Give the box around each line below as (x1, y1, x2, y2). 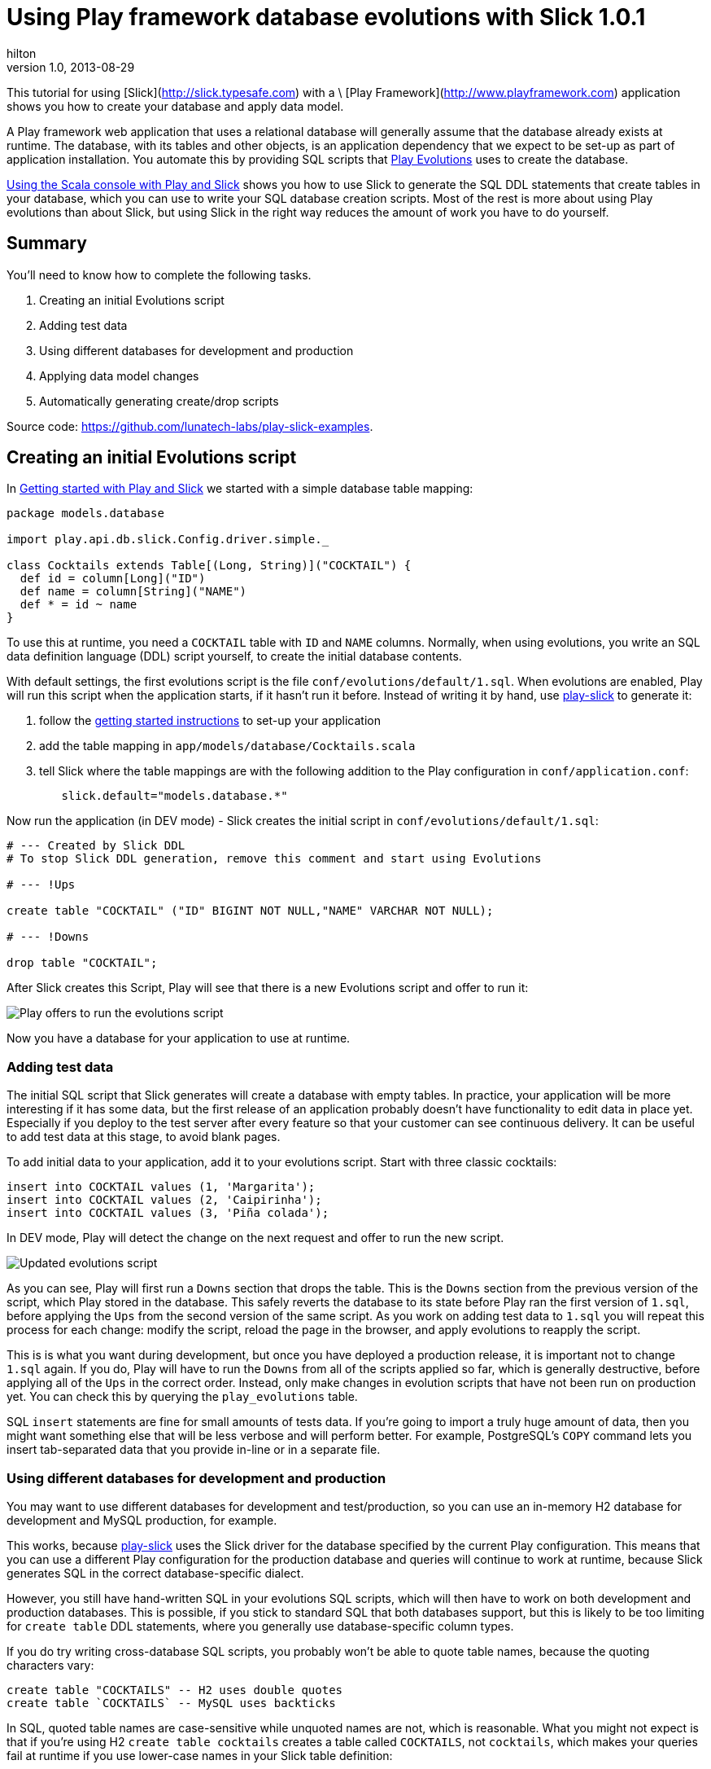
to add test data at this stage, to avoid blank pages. (7, 1130, 281, 1144)
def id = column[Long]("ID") (20, 572, 206, 586)
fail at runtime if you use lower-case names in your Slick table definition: (7, 1748, 393, 1762)
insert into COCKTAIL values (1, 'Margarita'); (7, 1180, 316, 1194)
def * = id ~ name (20, 598, 137, 612)
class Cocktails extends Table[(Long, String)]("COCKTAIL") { (7, 559, 412, 573)
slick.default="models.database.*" (61, 789, 288, 803)
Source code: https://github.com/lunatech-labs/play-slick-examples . (7, 419, 373, 433)
